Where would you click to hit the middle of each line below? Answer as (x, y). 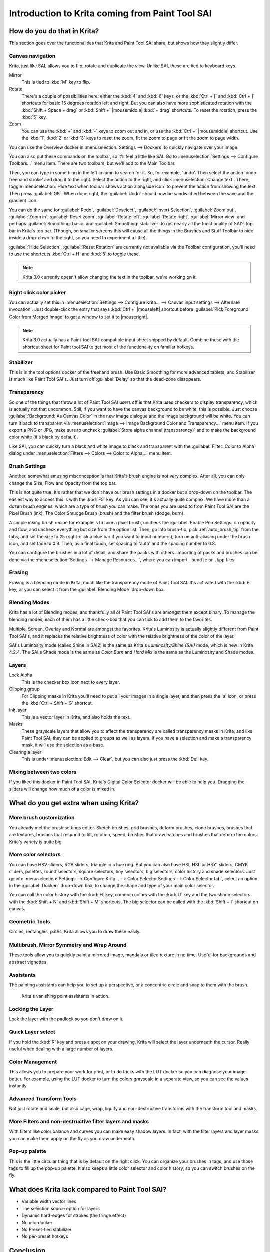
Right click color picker (38, 292)
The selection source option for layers (61, 1208)
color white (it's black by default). (44, 437)
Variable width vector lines (49, 1201)
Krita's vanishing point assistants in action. (66, 996)
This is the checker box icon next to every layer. (71, 682)
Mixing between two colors (43, 772)
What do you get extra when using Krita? (74, 803)
